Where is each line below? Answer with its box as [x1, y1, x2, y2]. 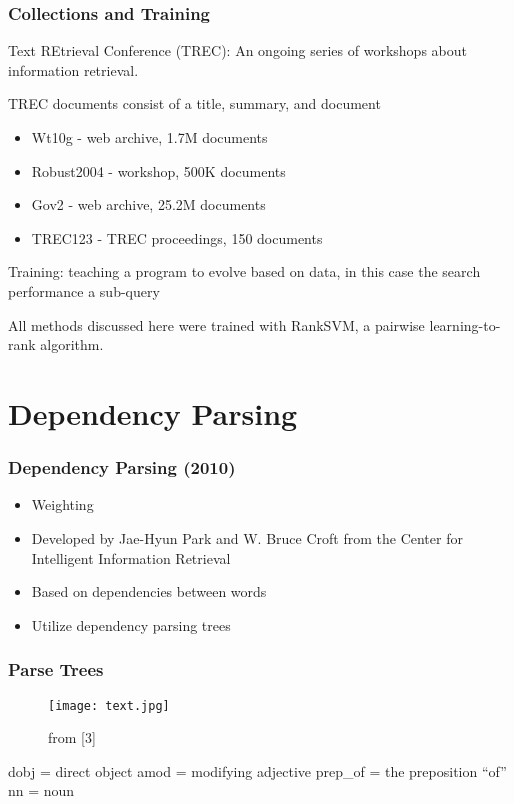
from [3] [48, 727, 96, 748]
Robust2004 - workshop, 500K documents [31, 160, 286, 181]
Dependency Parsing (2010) [8, 455, 236, 480]
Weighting [31, 494, 94, 515]
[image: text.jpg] [48, 698, 170, 713]
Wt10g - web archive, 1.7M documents [31, 127, 268, 147]
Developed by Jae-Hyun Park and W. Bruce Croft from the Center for [31, 527, 463, 548]
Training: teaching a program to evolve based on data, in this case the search [8, 261, 481, 282]
